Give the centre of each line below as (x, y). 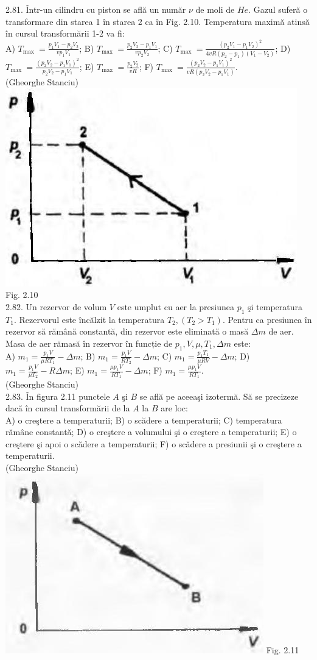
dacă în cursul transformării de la (68, 408)
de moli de (215, 9)
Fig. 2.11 (283, 649)
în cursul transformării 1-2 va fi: (65, 33)
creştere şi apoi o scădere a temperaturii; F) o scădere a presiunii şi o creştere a (154, 443)
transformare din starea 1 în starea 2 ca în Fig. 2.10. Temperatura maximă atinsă (158, 21)
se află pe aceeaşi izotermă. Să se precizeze (219, 396)
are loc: (174, 408)
